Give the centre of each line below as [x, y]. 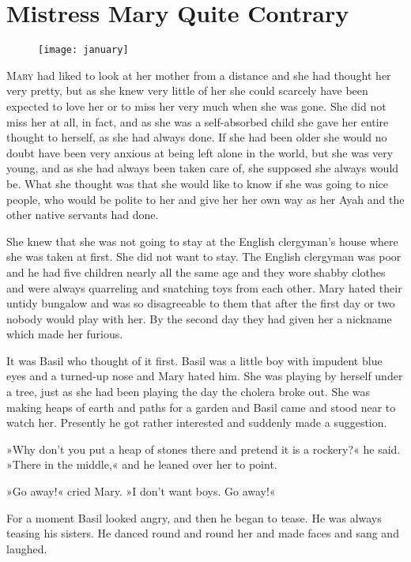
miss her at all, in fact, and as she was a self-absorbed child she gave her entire [198, 121]
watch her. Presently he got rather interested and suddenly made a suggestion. [197, 422]
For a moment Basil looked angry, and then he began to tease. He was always [194, 517]
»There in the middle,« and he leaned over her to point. [142, 464]
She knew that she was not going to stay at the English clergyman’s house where [202, 241]
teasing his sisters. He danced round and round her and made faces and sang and [203, 533]
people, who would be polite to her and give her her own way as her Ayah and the [205, 199]
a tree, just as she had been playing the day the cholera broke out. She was [189, 392]
